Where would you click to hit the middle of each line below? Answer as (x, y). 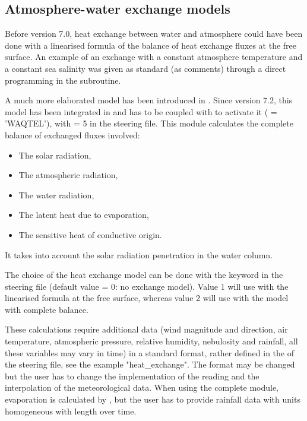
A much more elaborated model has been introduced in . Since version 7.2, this (149, 100)
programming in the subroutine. (63, 80)
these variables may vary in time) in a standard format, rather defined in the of (149, 352)
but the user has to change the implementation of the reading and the (132, 376)
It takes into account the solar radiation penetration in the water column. (139, 254)
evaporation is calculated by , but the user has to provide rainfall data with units (153, 399)
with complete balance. (47, 309)
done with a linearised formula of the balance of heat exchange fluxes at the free (151, 45)
